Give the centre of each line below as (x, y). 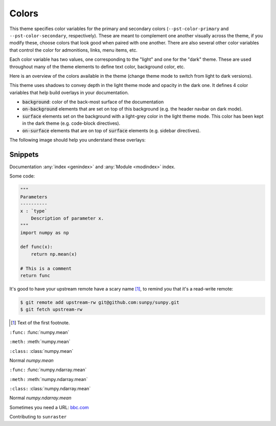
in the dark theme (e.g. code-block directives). (71, 123)
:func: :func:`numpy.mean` (39, 332)
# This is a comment (46, 268)
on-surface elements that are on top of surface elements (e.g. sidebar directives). (111, 130)
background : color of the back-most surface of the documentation (93, 102)
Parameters (34, 197)
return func (35, 275)
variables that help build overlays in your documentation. (69, 93)
